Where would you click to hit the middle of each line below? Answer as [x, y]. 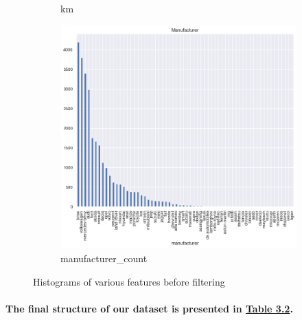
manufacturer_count [104, 258]
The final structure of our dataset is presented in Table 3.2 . [149, 308]
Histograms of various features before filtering [129, 281]
